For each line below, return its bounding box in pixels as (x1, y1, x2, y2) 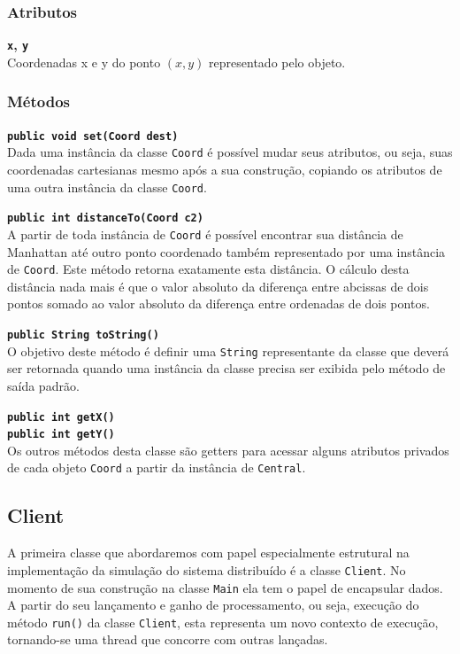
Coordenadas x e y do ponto (7, 52, 161, 71)
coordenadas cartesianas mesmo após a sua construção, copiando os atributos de (7, 160, 442, 178)
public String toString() (7, 329, 159, 341)
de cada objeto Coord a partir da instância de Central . (7, 458, 306, 477)
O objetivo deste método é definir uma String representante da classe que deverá (7, 341, 449, 360)
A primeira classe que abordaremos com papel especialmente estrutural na (7, 543, 410, 562)
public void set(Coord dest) (7, 129, 179, 143)
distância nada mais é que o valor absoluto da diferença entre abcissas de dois (7, 276, 429, 295)
